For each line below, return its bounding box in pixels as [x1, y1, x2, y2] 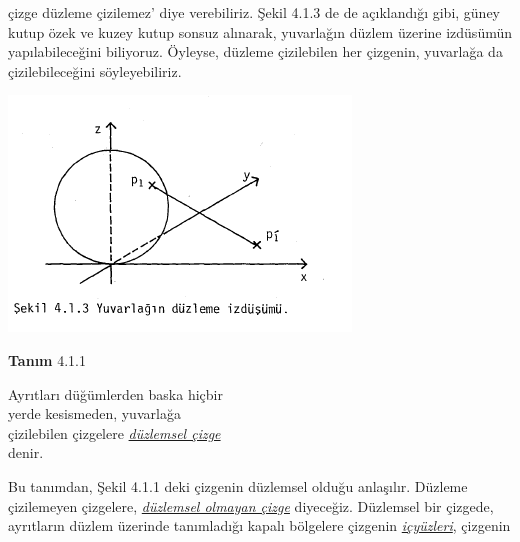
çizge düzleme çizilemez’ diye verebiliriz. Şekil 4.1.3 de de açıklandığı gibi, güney [8, 2, 500, 22]
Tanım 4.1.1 [8, 349, 86, 370]
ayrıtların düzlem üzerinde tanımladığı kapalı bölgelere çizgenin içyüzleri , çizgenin [8, 515, 511, 536]
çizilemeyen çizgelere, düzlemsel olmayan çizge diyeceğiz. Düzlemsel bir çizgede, [8, 495, 494, 516]
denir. [8, 442, 44, 463]
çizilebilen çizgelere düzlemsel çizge [8, 422, 221, 443]
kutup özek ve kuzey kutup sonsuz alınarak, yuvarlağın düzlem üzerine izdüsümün [8, 21, 512, 42]
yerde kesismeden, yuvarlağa [8, 403, 181, 424]
